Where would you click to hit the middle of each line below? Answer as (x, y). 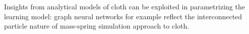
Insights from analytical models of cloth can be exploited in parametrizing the (125, 6)
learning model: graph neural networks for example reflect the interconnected (123, 16)
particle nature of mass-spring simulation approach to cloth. (97, 26)
